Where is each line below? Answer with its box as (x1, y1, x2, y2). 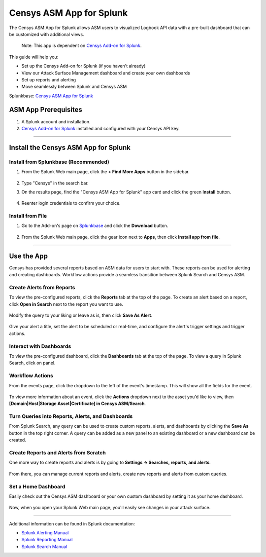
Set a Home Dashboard (9, 483, 66, 490)
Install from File (9, 213, 47, 220)
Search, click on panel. (9, 360, 56, 366)
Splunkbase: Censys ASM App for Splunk (9, 93, 94, 99)
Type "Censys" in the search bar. (21, 180, 89, 186)
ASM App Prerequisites (9, 106, 82, 114)
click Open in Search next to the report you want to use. (9, 301, 123, 307)
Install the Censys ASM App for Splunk (9, 143, 131, 151)
